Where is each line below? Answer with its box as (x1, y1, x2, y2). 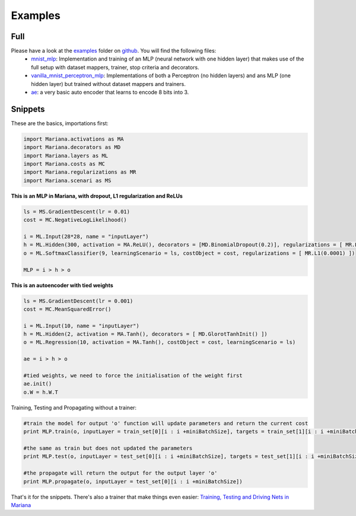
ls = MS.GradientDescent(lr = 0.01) (23, 208, 131, 215)
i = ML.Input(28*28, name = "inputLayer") (23, 233, 149, 240)
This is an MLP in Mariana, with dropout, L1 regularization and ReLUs (11, 192, 183, 199)
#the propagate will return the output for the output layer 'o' (23, 470, 218, 477)
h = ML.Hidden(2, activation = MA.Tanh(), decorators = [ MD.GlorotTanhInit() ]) (23, 331, 268, 337)
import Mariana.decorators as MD (23, 144, 121, 151)
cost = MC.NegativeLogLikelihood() (23, 216, 127, 224)
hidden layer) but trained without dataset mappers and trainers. (31, 80, 186, 87)
